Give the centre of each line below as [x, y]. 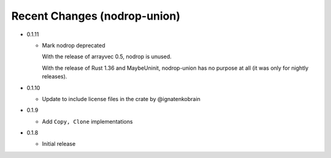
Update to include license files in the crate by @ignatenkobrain [121, 99]
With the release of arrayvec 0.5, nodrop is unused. [107, 57]
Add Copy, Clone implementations [87, 121]
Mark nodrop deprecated [74, 45]
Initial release [59, 144]
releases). [55, 77]
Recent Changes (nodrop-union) [96, 16]
